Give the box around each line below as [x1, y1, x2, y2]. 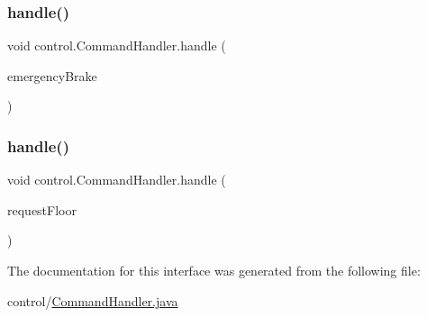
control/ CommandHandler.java [7, 291, 178, 310]
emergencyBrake [7, 66, 97, 85]
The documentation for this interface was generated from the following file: [7, 261, 421, 279]
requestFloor [7, 200, 77, 219]
